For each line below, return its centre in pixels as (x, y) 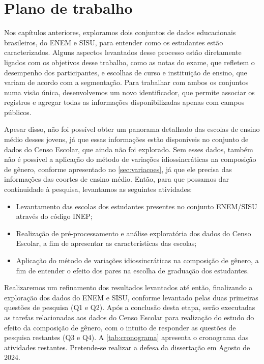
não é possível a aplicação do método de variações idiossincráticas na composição (130, 159)
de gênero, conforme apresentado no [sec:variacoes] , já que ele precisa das (118, 169)
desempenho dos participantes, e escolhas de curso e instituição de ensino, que (126, 72)
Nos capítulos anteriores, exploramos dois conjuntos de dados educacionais (120, 32)
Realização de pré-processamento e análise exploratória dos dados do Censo (134, 233)
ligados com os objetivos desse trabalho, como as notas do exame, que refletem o (129, 62)
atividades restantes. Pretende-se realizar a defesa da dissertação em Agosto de (127, 347)
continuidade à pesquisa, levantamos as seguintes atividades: (98, 189)
